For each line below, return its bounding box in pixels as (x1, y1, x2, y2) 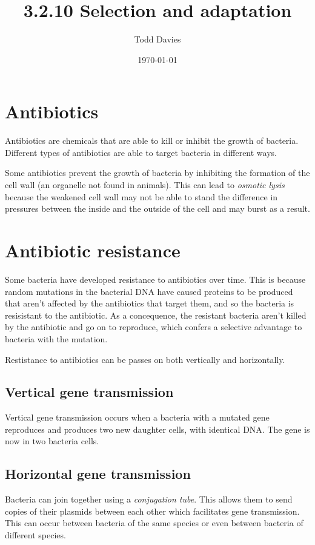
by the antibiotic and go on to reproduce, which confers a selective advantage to (5, 320, 302, 333)
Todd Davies (134, 33, 181, 46)
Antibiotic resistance (5, 238, 181, 262)
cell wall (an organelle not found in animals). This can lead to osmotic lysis (5, 178, 285, 191)
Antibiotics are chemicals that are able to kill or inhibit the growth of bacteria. (5, 134, 299, 147)
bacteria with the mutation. (5, 332, 108, 345)
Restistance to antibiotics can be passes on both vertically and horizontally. (5, 353, 285, 365)
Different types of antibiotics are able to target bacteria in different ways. (5, 146, 277, 158)
